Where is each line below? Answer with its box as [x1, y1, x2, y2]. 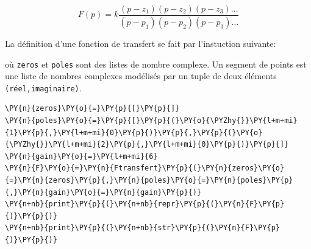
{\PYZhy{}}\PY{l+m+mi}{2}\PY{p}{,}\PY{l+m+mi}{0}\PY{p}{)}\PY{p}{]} [5, 140, 289, 149]
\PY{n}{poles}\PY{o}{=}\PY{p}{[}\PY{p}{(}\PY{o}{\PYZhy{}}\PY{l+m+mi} [5, 116, 298, 125]
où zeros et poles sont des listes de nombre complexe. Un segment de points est [5, 57, 307, 70]
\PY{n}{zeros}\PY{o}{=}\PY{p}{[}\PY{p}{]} [5, 104, 180, 113]
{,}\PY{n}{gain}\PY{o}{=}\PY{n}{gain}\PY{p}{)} [5, 188, 202, 197]
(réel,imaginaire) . [5, 81, 82, 94]
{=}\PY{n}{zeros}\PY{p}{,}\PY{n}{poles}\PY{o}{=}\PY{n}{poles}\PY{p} [5, 175, 293, 184]
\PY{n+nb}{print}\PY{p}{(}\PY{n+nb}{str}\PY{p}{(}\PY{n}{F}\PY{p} [5, 223, 281, 233]
